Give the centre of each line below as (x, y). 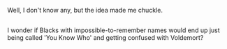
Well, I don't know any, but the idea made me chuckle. (85, 10)
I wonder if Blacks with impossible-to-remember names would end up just (113, 30)
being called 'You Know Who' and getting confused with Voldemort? (105, 38)
